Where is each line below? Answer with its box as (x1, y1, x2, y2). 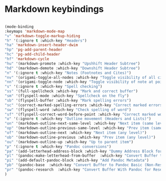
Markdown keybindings (4, 3, 104, 15)
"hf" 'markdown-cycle (4, 57, 50, 61)
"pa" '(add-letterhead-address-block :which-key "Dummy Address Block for (4, 149, 163, 154)
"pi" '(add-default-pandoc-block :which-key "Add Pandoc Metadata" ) (4, 158, 149, 163)
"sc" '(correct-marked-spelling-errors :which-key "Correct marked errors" (4, 103, 165, 108)
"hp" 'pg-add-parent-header (4, 47, 63, 53)
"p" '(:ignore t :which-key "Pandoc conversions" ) (4, 144, 111, 149)
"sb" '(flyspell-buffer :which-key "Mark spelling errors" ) (4, 98, 132, 103)
